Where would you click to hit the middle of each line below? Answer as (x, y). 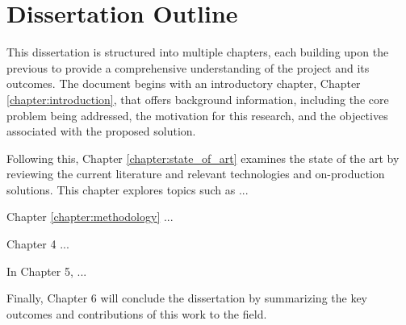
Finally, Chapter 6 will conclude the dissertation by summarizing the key (187, 298)
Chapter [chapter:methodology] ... (90, 217)
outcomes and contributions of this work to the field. (137, 313)
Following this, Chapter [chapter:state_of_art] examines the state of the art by (203, 158)
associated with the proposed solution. (101, 131)
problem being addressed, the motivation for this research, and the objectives (197, 115)
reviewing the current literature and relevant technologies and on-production (196, 174)
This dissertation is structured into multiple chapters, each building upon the (198, 52)
